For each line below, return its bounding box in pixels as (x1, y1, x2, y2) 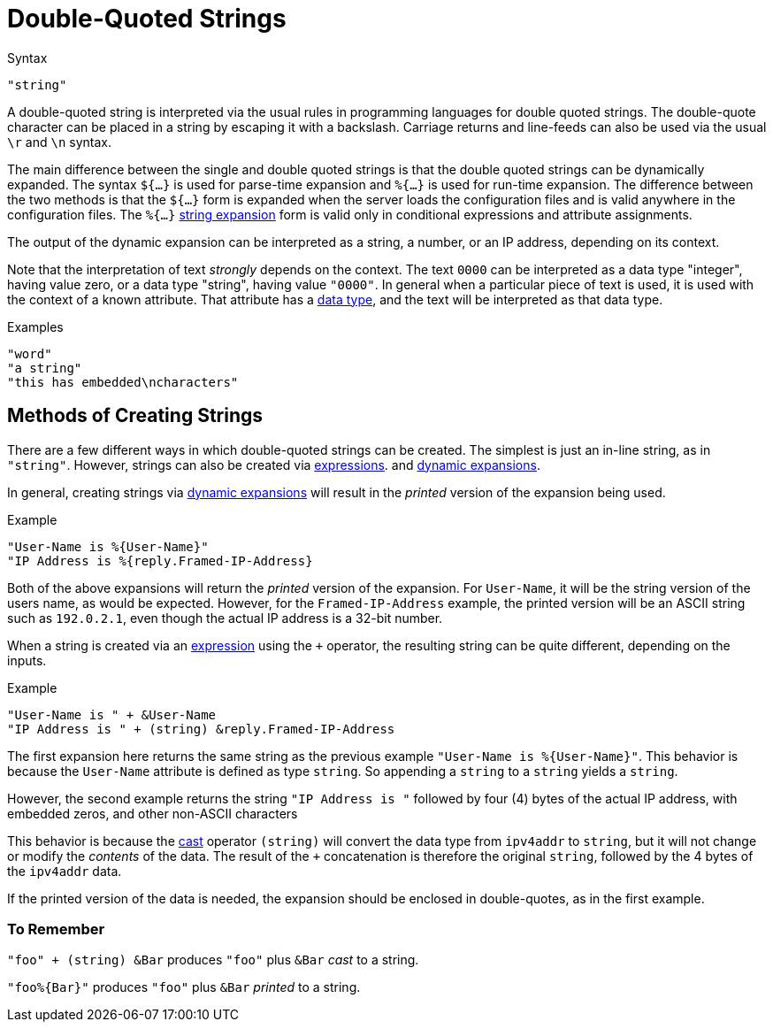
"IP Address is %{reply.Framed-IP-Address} (7, 553, 313, 568)
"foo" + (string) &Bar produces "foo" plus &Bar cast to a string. (7, 952, 419, 968)
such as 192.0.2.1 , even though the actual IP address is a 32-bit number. (7, 610, 443, 626)
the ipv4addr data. (7, 863, 122, 879)
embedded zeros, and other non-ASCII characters (7, 805, 298, 821)
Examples (7, 319, 64, 334)
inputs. (7, 652, 47, 668)
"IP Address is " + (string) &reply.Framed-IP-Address (7, 721, 395, 736)
